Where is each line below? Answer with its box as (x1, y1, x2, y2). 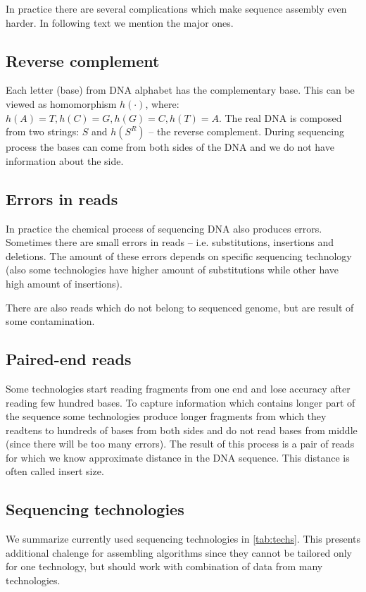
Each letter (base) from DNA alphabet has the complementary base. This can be (6, 82, 355, 97)
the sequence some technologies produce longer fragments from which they (6, 409, 327, 424)
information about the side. (6, 153, 124, 168)
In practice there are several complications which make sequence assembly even (6, 1, 347, 16)
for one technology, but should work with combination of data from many (6, 559, 323, 574)
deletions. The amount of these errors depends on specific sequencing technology (6, 248, 352, 263)
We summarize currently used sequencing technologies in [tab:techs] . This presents (6, 531, 360, 546)
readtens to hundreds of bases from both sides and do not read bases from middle (6, 422, 358, 437)
